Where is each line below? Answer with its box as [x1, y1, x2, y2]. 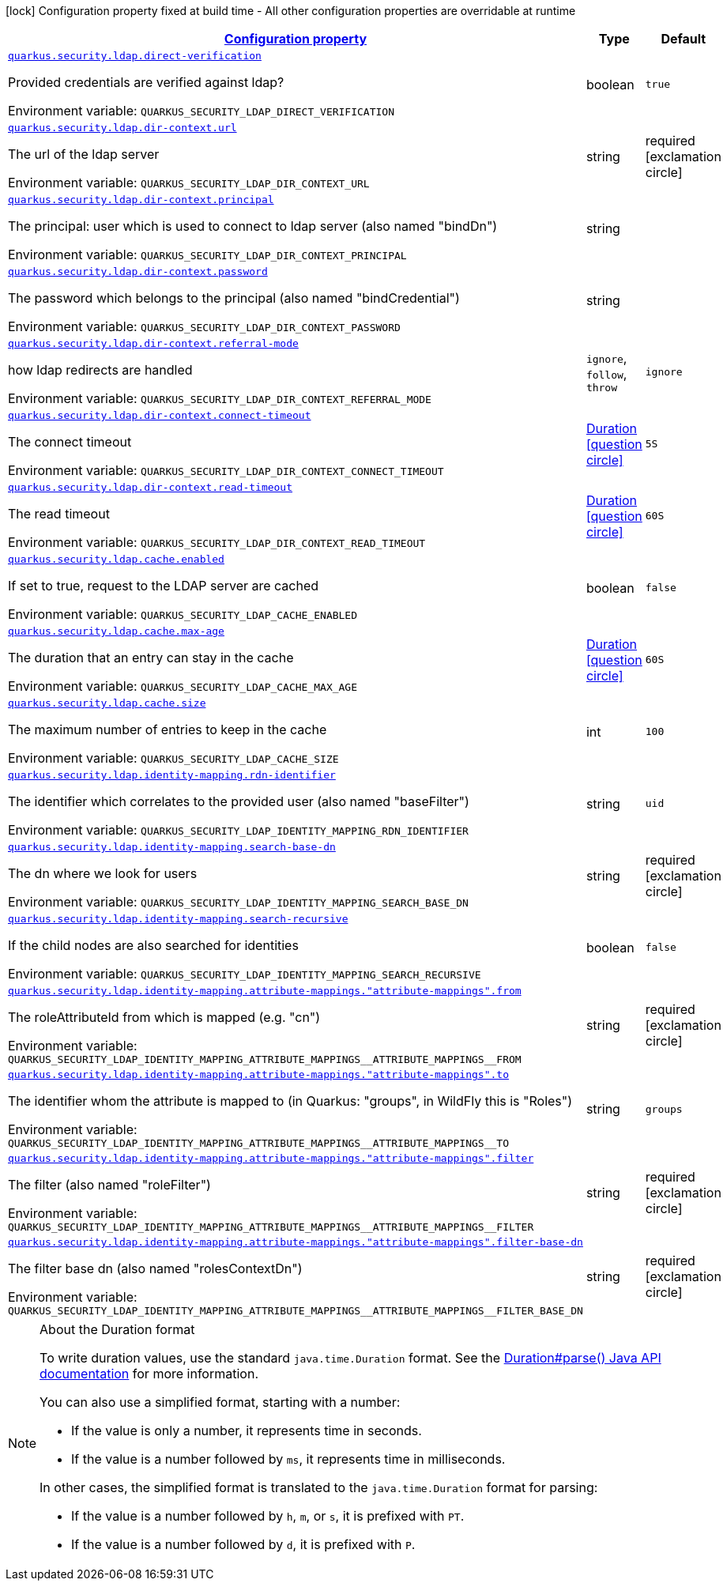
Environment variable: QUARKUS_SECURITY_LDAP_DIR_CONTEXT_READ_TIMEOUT [8, 534, 426, 550]
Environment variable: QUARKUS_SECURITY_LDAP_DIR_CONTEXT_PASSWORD [8, 319, 401, 334]
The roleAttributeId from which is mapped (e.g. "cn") [8, 1009, 321, 1025]
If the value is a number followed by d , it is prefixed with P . [71, 1536, 416, 1552]
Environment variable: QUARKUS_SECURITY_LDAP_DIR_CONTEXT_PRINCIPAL [8, 247, 407, 262]
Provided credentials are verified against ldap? [8, 74, 284, 90]
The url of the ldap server [8, 146, 160, 162]
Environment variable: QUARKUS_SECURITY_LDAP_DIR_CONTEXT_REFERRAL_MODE [8, 390, 431, 406]
